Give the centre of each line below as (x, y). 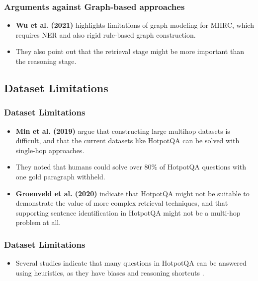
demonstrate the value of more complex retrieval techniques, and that (122, 203)
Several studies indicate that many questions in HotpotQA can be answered (131, 263)
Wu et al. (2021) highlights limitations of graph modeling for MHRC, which (135, 25)
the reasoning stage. (46, 61)
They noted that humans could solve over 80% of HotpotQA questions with (131, 167)
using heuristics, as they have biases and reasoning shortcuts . (110, 272)
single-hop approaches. (50, 150)
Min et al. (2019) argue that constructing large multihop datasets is (123, 131)
